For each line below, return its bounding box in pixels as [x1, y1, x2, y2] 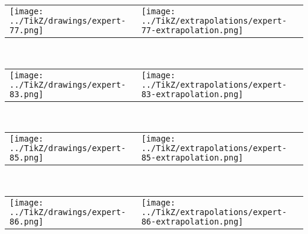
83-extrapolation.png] [141, 89, 243, 99]
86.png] [9, 216, 44, 226]
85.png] [9, 153, 44, 163]
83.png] [9, 89, 44, 99]
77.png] [9, 25, 44, 35]
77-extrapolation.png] [141, 25, 243, 35]
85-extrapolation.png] [141, 153, 243, 163]
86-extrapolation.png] [141, 216, 243, 226]
